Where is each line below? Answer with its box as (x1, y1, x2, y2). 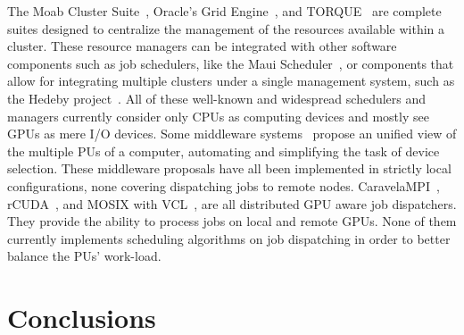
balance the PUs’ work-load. (7, 247, 162, 265)
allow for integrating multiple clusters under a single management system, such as (7, 71, 455, 90)
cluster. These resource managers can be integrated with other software (7, 37, 397, 55)
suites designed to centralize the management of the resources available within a (7, 19, 445, 38)
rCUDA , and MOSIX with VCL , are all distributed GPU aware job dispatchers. (7, 194, 457, 213)
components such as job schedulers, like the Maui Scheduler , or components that (7, 54, 454, 72)
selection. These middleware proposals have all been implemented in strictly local (7, 159, 452, 178)
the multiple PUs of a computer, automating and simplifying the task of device (7, 141, 440, 160)
